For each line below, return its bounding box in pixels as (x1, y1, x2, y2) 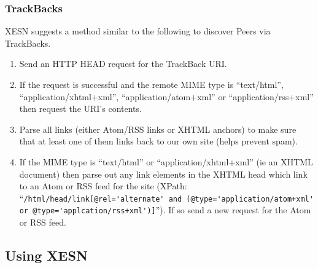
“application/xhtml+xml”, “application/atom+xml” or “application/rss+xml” (19, 90, 314, 103)
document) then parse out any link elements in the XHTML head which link (19, 167, 308, 180)
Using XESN (5, 246, 88, 265)
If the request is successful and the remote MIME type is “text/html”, (19, 78, 284, 90)
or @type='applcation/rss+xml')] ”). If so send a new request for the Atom (19, 203, 311, 216)
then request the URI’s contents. (19, 102, 142, 115)
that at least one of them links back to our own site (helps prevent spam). (19, 135, 298, 148)
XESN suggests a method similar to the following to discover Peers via (5, 25, 271, 37)
